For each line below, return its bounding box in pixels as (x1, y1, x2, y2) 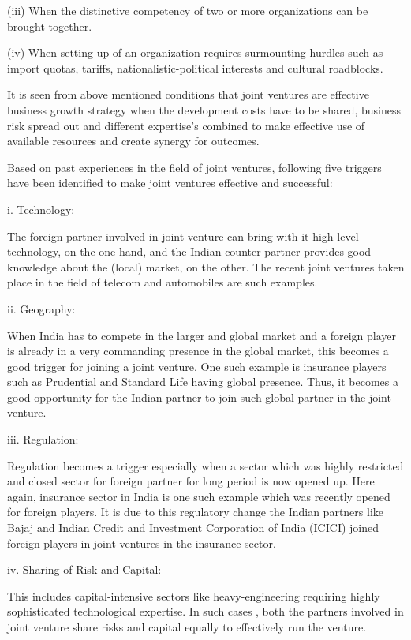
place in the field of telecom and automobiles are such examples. (7, 274, 318, 290)
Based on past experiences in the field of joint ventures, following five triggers (7, 159, 382, 175)
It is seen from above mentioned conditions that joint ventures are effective (7, 86, 369, 103)
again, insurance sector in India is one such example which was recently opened (7, 488, 390, 504)
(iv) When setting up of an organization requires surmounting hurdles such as (7, 44, 383, 61)
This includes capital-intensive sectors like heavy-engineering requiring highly (7, 587, 380, 604)
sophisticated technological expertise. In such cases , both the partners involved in (7, 603, 404, 619)
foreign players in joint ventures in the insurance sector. (7, 534, 276, 551)
